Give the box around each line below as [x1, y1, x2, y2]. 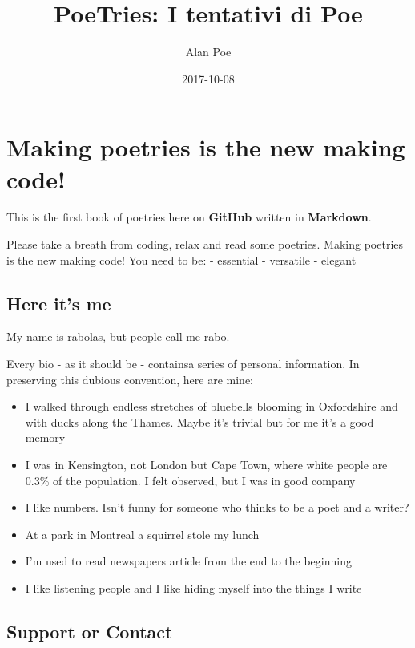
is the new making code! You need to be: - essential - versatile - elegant [6, 251, 357, 268]
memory [25, 429, 66, 446]
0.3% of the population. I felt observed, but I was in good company [25, 472, 356, 488]
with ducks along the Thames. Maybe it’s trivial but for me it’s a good [25, 413, 374, 430]
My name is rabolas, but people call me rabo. [6, 328, 230, 345]
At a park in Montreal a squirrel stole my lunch [25, 525, 260, 542]
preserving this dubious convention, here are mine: [6, 371, 254, 387]
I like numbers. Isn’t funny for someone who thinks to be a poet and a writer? [25, 499, 409, 516]
